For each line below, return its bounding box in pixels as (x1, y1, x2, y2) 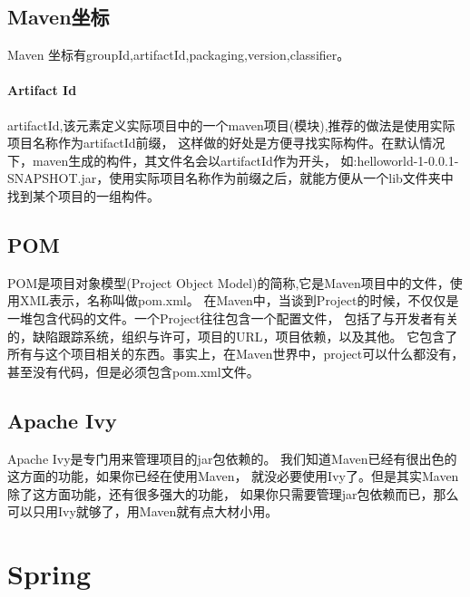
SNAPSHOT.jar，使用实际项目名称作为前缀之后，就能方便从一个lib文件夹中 (7, 169, 454, 188)
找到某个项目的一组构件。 (7, 186, 160, 205)
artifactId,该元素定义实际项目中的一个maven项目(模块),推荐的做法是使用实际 (7, 115, 455, 134)
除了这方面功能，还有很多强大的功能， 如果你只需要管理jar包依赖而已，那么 (7, 484, 459, 503)
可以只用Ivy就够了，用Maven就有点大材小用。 (7, 502, 279, 521)
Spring (7, 555, 91, 592)
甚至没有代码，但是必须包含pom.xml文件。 (7, 361, 259, 380)
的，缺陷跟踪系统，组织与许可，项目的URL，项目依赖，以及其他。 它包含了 (7, 326, 458, 345)
